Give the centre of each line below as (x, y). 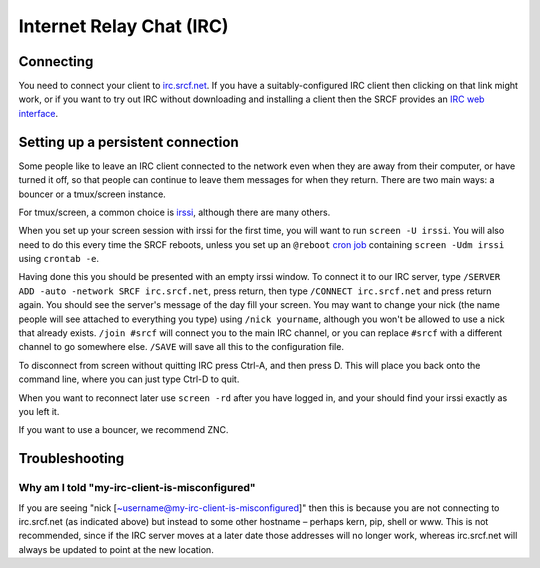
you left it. (39, 411)
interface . (38, 113)
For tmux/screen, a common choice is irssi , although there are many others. (174, 212)
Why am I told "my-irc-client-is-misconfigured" (137, 488)
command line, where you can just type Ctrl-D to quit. (129, 379)
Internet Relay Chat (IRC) (123, 26)
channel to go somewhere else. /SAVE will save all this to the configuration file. (181, 347)
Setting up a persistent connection (128, 141)
